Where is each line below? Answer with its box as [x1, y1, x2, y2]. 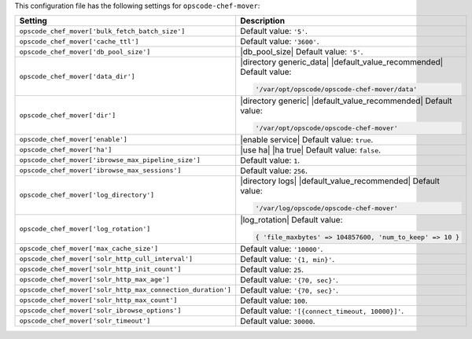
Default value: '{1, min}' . [240, 253, 335, 264]
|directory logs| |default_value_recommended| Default [240, 175, 440, 186]
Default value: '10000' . [240, 243, 323, 254]
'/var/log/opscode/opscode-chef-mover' [255, 204, 399, 212]
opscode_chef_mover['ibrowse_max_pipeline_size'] [19, 156, 201, 164]
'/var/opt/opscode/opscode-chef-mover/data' [255, 85, 418, 94]
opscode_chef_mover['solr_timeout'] [19, 317, 151, 326]
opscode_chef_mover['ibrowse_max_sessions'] [19, 166, 182, 175]
